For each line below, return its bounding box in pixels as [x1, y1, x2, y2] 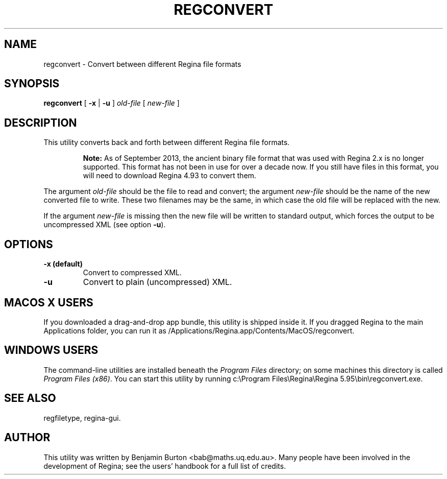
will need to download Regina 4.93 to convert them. [83, 171, 257, 180]
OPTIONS [4, 237, 53, 251]
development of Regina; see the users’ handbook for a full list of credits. [43, 461, 286, 470]
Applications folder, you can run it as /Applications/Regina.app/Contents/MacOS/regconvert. [43, 326, 355, 335]
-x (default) [43, 259, 83, 269]
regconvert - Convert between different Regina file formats [43, 59, 241, 68]
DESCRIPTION [4, 116, 77, 129]
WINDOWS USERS [4, 344, 98, 357]
